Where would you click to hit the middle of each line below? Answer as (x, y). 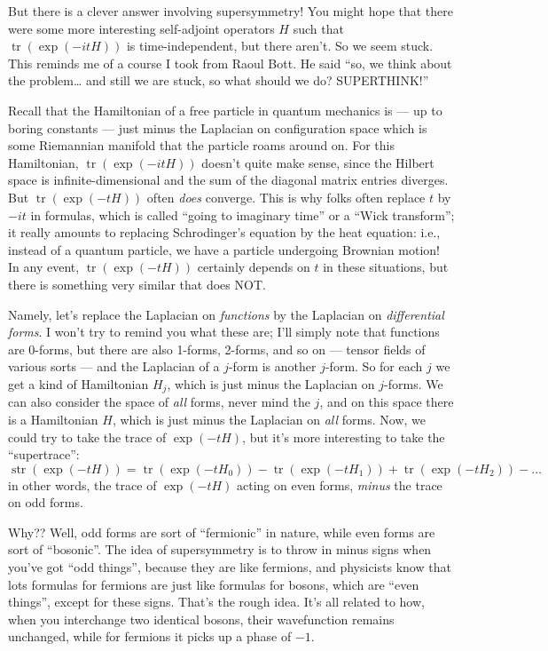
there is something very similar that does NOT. (137, 284)
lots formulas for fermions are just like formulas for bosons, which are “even (214, 584)
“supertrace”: (44, 454)
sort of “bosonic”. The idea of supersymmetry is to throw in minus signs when (220, 549)
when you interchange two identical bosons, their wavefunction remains (201, 619)
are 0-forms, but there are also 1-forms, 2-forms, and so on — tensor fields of (217, 349)
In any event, (44, 267)
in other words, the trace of (82, 484)
